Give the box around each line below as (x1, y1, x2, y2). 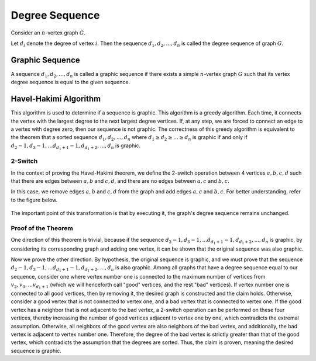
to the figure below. (11, 196, 58, 203)
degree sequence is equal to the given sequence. (11, 79, 130, 86)
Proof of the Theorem (11, 224, 73, 232)
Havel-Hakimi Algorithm (11, 94, 101, 104)
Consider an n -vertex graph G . (11, 29, 86, 36)
